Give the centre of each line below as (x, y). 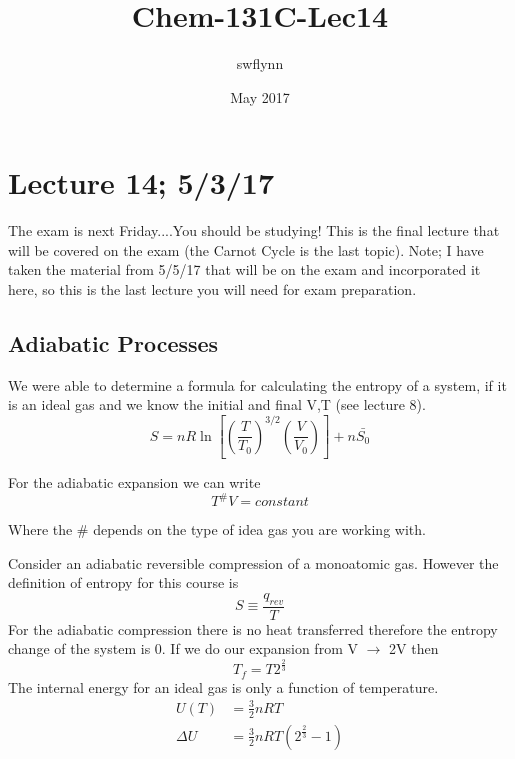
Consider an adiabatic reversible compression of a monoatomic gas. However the (253, 562)
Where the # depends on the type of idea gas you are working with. (217, 529)
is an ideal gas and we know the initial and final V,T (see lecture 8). (217, 404)
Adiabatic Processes (113, 343)
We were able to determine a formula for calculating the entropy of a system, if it (257, 384)
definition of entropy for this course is (123, 582)
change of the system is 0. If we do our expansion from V (183, 648)
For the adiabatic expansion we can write (134, 482)
